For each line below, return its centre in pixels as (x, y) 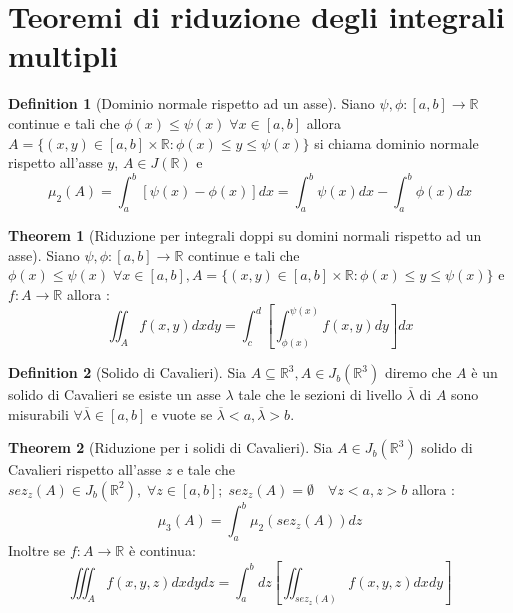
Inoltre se (37, 550)
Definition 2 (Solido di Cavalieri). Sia (127, 372)
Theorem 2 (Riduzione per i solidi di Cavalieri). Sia (170, 447)
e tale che (205, 469)
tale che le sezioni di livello (320, 394)
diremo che (418, 372)
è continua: (162, 550)
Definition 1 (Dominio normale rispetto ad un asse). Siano (191, 103)
